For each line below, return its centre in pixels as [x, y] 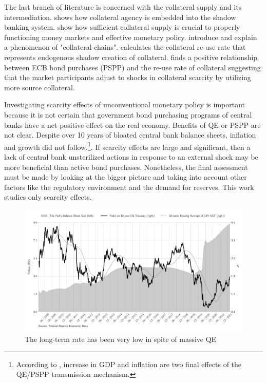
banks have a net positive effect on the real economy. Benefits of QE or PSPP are [132, 125]
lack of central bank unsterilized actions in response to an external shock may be [131, 156]
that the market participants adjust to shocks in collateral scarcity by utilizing [128, 77]
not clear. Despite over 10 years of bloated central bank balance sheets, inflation [130, 135]
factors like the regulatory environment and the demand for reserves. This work [129, 187]
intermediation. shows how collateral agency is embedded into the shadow [120, 17]
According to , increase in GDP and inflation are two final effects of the [129, 364]
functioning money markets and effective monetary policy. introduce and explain [131, 37]
